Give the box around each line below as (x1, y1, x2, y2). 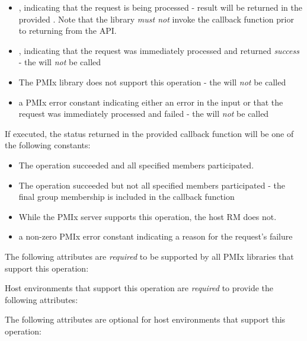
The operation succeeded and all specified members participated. (18, 158, 254, 171)
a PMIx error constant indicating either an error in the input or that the (18, 95, 283, 108)
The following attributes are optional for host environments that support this (5, 313, 286, 326)
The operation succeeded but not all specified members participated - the (18, 179, 285, 191)
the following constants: (5, 139, 91, 151)
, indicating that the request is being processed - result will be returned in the (18, 1, 302, 13)
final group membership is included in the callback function (18, 190, 235, 203)
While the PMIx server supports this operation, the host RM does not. (18, 210, 277, 222)
